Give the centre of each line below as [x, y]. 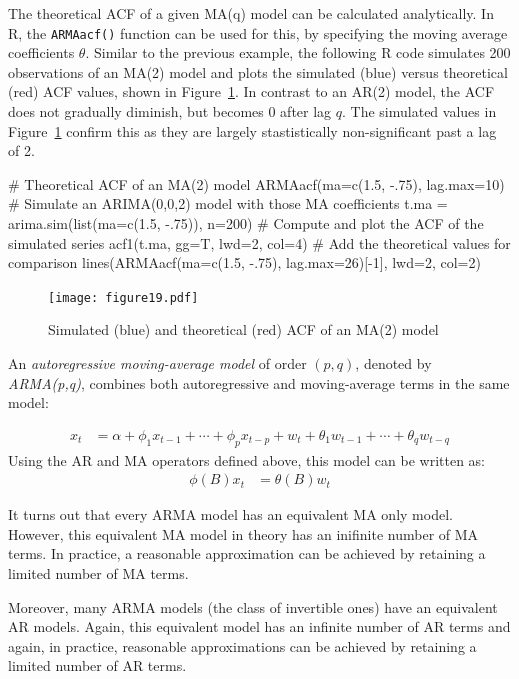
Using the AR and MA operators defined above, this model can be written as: [247, 459]
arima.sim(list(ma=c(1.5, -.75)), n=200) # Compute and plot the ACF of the [246, 223]
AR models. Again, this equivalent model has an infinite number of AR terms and [259, 626]
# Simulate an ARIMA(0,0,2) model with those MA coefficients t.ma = [228, 203]
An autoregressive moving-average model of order [157, 363]
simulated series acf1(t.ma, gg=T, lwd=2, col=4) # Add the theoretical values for [259, 242]
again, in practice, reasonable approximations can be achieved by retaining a [242, 645]
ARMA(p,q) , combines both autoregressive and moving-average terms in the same [259, 382]
